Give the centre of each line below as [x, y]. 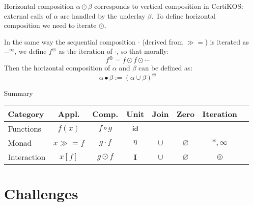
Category [26, 114]
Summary [18, 93]
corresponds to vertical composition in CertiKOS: [169, 6]
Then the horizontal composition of [57, 68]
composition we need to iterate [50, 25]
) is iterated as [227, 41]
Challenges [41, 194]
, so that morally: [143, 51]
